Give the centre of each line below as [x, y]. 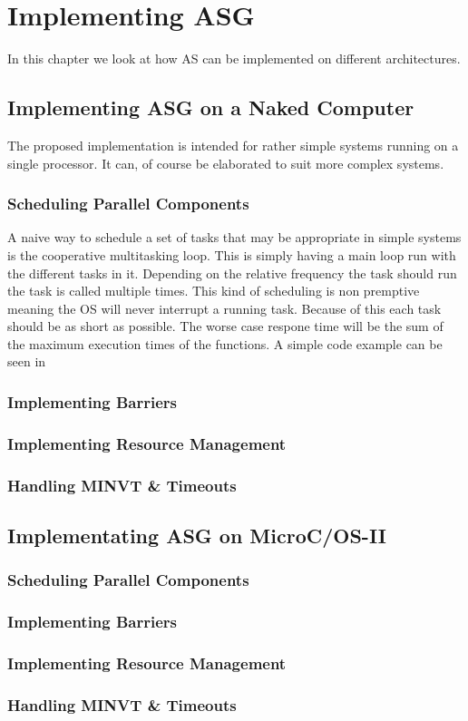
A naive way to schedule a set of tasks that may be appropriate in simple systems [234, 237]
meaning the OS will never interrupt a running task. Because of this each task [224, 308]
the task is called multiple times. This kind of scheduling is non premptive [214, 291]
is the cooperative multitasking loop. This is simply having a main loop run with [232, 254]
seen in [27, 361]
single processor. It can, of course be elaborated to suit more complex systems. [226, 163]
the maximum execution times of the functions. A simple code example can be [225, 343]
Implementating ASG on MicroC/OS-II [197, 535]
